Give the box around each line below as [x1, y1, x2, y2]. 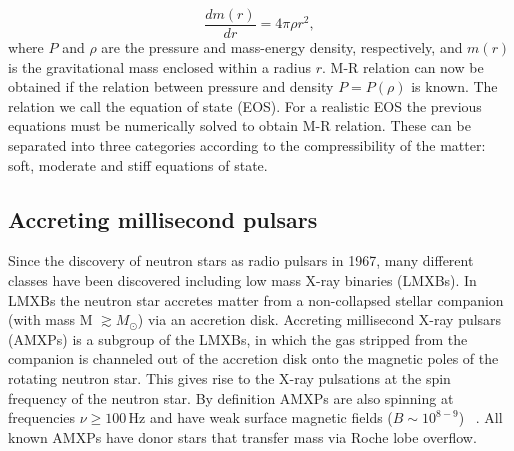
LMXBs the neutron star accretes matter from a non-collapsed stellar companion [8, 289, 504, 310]
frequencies [8, 407, 76, 428]
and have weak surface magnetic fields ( [149, 407, 393, 428]
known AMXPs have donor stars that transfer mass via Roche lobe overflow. [8, 426, 477, 447]
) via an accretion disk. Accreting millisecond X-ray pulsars [137, 309, 502, 330]
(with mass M [8, 309, 93, 330]
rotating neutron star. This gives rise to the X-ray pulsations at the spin [8, 367, 451, 388]
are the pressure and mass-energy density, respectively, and [101, 37, 463, 58]
